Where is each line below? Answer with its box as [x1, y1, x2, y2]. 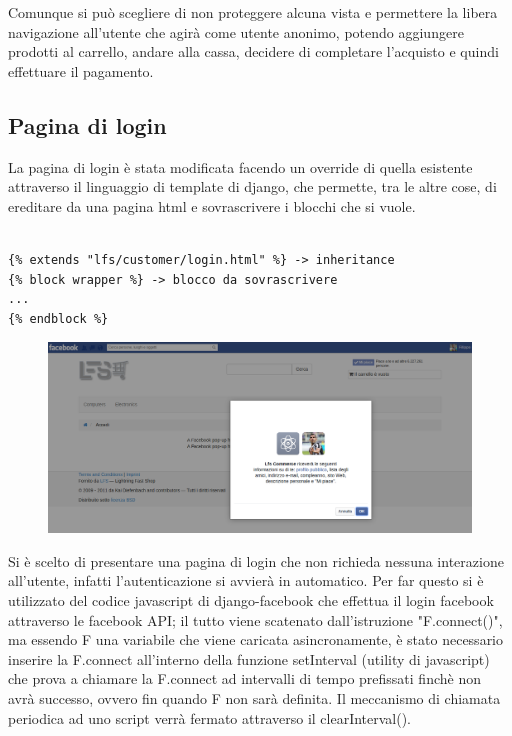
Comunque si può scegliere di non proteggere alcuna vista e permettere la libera [8, 2, 498, 22]
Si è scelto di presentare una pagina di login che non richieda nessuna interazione [8, 550, 504, 571]
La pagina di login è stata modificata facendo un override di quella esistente [8, 156, 473, 177]
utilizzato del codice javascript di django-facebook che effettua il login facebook [8, 589, 494, 610]
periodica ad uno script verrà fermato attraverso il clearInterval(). [8, 707, 412, 728]
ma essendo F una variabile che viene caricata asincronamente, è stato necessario [8, 629, 504, 650]
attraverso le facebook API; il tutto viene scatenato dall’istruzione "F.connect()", [8, 609, 503, 630]
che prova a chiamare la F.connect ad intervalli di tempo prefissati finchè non [8, 668, 481, 689]
